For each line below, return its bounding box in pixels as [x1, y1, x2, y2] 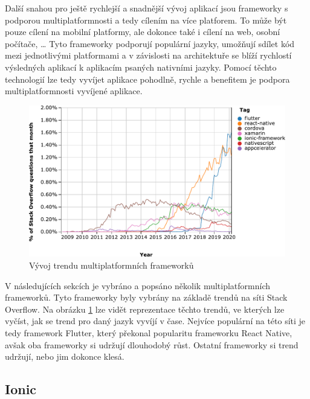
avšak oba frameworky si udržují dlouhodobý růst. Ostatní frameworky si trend [5, 338, 299, 351]
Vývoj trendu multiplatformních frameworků [29, 259, 194, 272]
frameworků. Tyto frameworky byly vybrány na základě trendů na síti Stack [5, 291, 288, 304]
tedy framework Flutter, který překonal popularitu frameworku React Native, [5, 327, 292, 339]
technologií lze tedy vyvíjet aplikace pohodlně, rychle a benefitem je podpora [5, 72, 290, 85]
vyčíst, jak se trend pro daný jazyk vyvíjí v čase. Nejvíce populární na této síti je [5, 314, 306, 327]
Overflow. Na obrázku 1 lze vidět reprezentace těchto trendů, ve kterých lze [5, 302, 285, 315]
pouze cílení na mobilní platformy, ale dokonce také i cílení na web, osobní [5, 25, 280, 38]
